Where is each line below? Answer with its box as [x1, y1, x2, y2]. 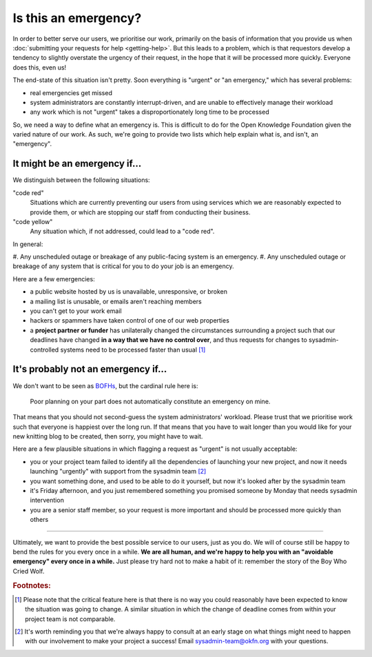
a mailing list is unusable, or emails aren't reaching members [30, 297, 203, 305]
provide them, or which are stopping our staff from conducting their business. [30, 208, 251, 216]
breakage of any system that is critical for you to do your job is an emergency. [12, 262, 234, 270]
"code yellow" [12, 217, 53, 225]
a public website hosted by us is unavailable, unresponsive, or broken [30, 287, 227, 296]
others [30, 516, 49, 524]
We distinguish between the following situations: [12, 176, 151, 184]
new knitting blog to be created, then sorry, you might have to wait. [12, 432, 203, 441]
